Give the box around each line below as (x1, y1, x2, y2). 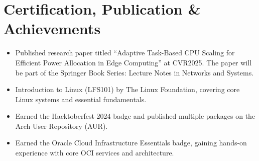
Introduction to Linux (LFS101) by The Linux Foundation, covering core (15, 84, 240, 95)
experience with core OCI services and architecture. (15, 147, 174, 158)
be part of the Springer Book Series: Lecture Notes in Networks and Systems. (15, 67, 254, 77)
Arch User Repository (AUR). (15, 120, 108, 131)
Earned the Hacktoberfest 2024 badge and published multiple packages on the (15, 111, 255, 121)
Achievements (4, 18, 101, 39)
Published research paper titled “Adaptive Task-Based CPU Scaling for (15, 47, 235, 58)
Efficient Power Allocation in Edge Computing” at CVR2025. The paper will (15, 57, 252, 67)
